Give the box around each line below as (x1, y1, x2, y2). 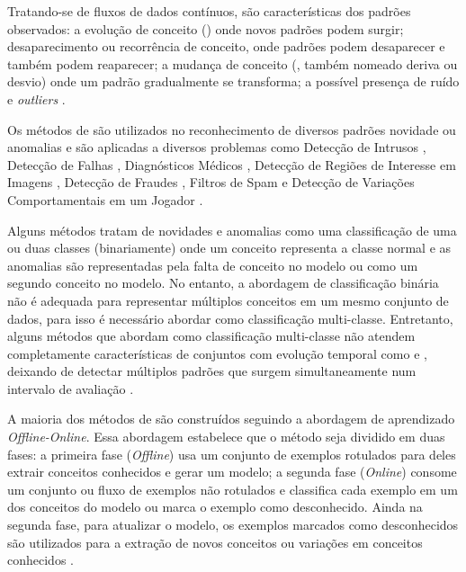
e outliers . (7, 89, 66, 108)
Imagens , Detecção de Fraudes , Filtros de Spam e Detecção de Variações (7, 173, 415, 192)
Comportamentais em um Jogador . (7, 190, 203, 209)
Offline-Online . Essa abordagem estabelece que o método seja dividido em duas (7, 427, 445, 446)
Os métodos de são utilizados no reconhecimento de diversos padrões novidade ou (7, 120, 456, 139)
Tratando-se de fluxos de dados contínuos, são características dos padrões (7, 2, 411, 20)
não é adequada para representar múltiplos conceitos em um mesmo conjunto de (7, 290, 449, 309)
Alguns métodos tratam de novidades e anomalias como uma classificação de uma (7, 220, 457, 239)
